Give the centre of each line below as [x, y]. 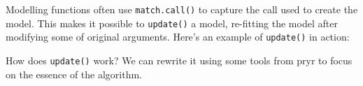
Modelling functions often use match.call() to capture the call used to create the [182, 9]
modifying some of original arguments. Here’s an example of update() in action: [178, 37]
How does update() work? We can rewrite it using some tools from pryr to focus [179, 60]
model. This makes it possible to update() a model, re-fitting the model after [172, 23]
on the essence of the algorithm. [74, 74]
